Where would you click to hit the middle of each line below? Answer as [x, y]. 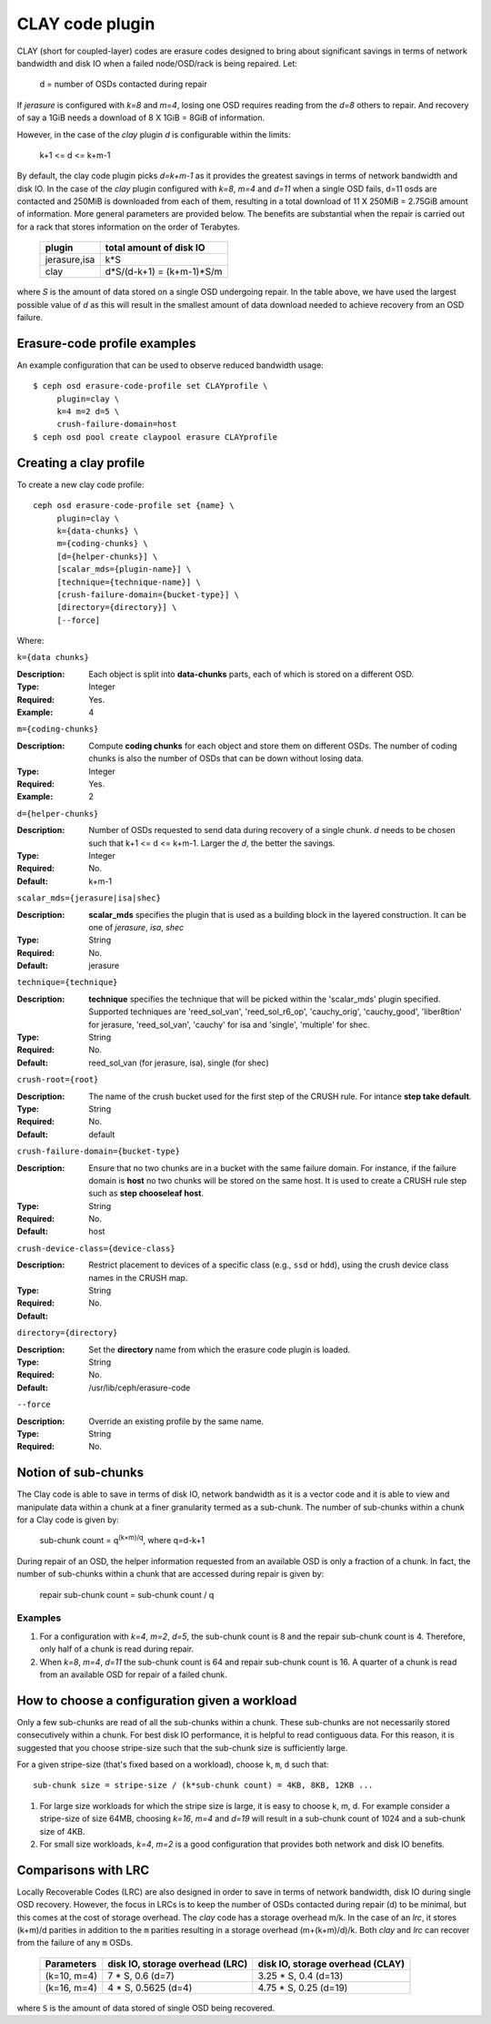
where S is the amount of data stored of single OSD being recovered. [146, 2008]
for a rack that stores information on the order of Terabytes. [129, 227]
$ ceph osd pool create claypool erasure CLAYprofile [155, 437]
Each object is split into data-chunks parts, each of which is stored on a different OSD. [251, 674]
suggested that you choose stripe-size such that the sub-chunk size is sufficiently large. [182, 1747]
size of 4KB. [62, 1831]
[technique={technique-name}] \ [129, 582]
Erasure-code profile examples [106, 343]
